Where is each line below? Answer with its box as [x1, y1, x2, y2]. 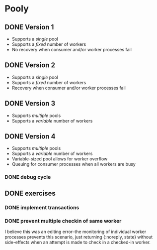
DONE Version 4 [4, 132, 56, 141]
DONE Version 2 [4, 61, 56, 70]
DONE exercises [4, 189, 56, 197]
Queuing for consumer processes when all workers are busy [11, 161, 136, 167]
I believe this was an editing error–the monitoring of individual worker [4, 229, 147, 235]
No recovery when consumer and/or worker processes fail [11, 47, 132, 52]
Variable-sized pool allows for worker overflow [11, 156, 108, 162]
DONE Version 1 [4, 23, 54, 31]
